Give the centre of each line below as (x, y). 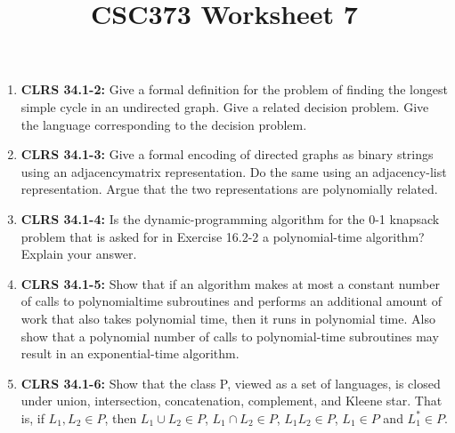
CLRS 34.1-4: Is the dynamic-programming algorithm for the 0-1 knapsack (230, 218)
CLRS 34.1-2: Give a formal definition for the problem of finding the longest (234, 89)
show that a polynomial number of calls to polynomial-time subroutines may (230, 336)
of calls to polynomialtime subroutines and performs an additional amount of (232, 301)
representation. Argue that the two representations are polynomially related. (229, 189)
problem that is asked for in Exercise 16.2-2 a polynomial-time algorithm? (223, 236)
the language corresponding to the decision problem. (164, 124)
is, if (32, 417)
